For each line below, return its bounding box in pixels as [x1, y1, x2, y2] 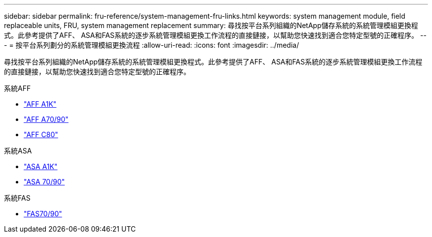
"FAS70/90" [24, 209, 62, 218]
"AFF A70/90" [24, 115, 69, 123]
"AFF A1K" [24, 100, 57, 108]
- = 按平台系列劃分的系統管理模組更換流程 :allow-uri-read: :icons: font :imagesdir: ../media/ [4, 41, 299, 49]
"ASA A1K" [24, 162, 58, 171]
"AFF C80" [24, 130, 58, 139]
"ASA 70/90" [24, 178, 65, 186]
